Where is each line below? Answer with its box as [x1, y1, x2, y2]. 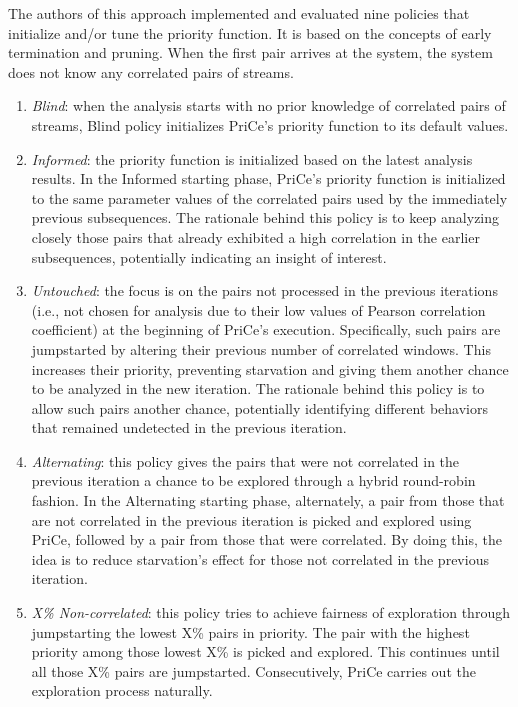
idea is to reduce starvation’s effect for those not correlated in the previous [31, 548, 489, 569]
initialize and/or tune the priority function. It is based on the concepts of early [8, 22, 492, 43]
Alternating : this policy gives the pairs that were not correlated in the [31, 450, 460, 471]
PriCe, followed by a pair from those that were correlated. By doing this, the [31, 529, 502, 550]
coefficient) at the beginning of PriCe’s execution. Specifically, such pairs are [31, 319, 501, 340]
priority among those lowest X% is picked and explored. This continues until [31, 641, 500, 662]
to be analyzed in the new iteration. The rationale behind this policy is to [31, 378, 485, 399]
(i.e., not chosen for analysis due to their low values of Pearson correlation [31, 299, 486, 320]
